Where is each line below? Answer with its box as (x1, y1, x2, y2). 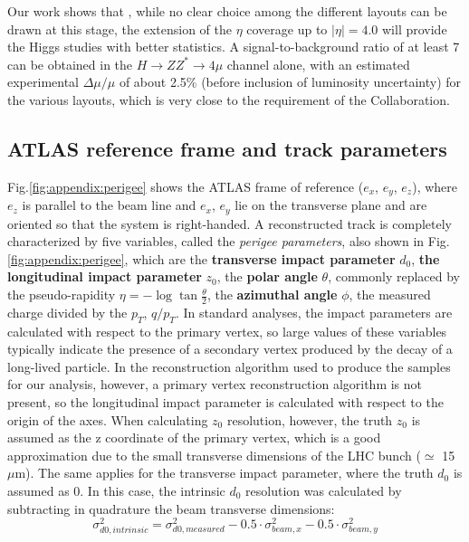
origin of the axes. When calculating (7, 410, 208, 429)
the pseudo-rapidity (7, 285, 116, 304)
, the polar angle (216, 267, 318, 286)
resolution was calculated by (245, 481, 402, 500)
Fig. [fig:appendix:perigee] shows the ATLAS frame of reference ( (7, 176, 364, 195)
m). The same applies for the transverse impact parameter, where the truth (14, 463, 434, 482)
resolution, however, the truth (226, 410, 393, 429)
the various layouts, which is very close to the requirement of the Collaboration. (7, 90, 450, 109)
